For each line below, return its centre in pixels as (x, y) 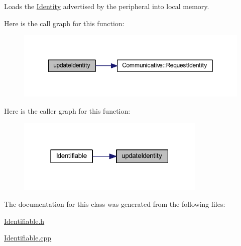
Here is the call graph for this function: (64, 23)
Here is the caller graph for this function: (67, 110)
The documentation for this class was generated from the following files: (115, 204)
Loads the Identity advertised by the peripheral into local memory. (107, 6)
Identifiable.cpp (28, 238)
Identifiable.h (24, 221)
